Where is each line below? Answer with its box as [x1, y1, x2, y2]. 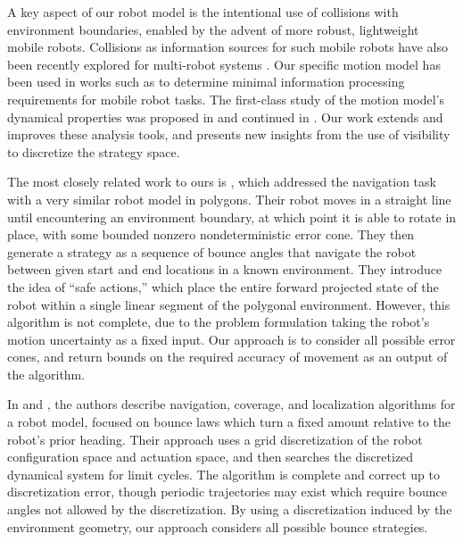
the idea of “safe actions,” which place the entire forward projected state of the [7, 277, 439, 296]
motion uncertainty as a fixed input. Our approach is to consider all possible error [7, 329, 456, 348]
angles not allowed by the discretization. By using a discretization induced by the [7, 500, 452, 519]
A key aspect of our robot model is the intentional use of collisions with [7, 3, 399, 21]
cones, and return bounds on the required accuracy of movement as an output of [7, 347, 448, 366]
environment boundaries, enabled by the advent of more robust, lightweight [7, 20, 419, 38]
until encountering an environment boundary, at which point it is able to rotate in [7, 207, 457, 226]
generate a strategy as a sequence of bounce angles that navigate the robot [7, 242, 417, 261]
